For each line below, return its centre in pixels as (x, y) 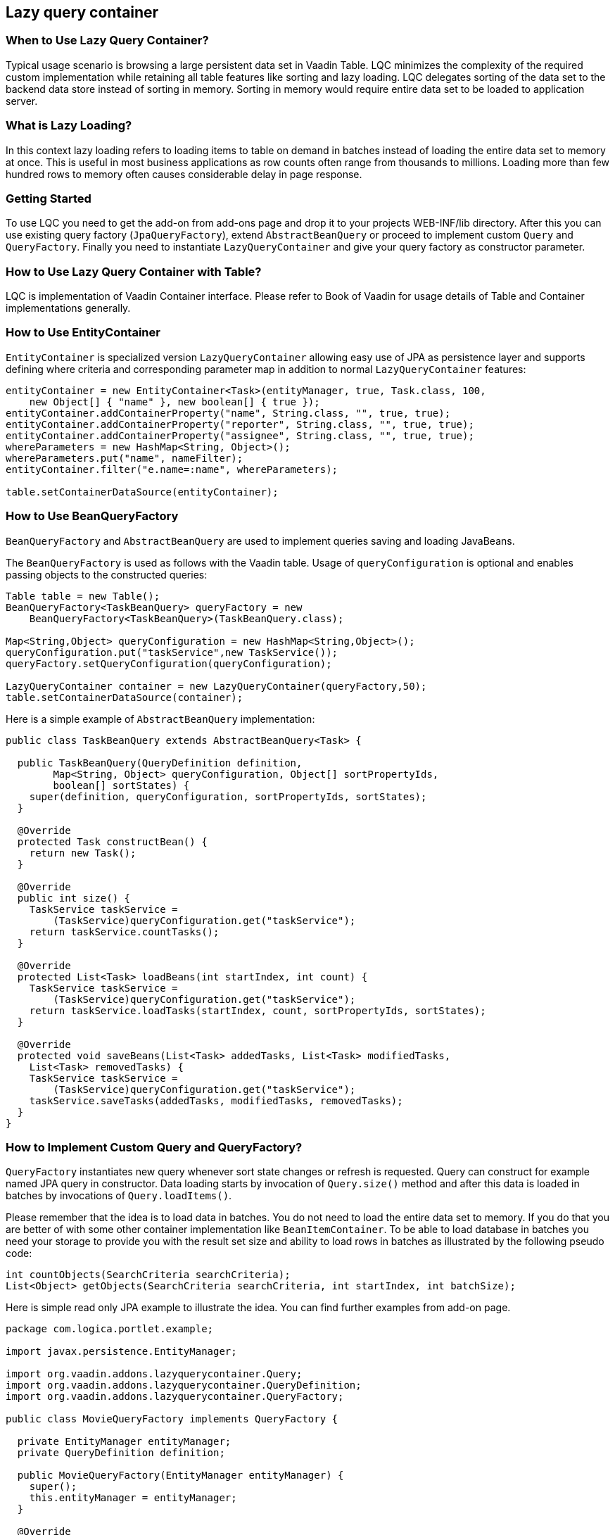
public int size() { (74, 898)
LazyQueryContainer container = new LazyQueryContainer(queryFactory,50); (216, 686)
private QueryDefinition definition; (121, 1453)
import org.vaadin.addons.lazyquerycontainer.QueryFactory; (175, 1397)
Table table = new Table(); (83, 596)
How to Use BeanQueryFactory (92, 516)
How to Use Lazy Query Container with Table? (134, 271)
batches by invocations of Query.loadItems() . (119, 1196)
